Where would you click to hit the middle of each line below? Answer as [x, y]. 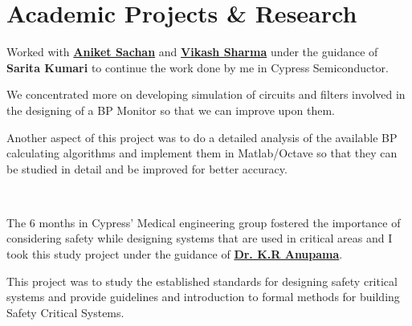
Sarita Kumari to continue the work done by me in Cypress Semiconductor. [198, 67]
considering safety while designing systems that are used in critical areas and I [200, 238]
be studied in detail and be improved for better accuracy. [147, 168]
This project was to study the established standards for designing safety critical [202, 281]
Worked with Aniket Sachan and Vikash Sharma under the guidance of [192, 52]
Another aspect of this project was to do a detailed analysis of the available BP [202, 137]
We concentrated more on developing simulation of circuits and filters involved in [206, 94]
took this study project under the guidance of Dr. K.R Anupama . [175, 254]
